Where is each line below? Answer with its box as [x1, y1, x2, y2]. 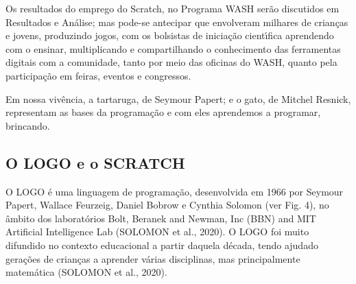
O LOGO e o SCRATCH [5, 152, 185, 173]
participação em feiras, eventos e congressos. [5, 68, 191, 82]
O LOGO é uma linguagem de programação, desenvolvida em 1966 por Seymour [5, 184, 344, 198]
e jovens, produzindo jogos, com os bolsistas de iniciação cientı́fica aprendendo [5, 28, 334, 43]
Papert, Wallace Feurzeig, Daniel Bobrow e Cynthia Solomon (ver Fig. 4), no [5, 198, 329, 212]
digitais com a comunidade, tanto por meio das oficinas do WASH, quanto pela [5, 55, 337, 69]
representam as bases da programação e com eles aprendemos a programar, [5, 105, 321, 119]
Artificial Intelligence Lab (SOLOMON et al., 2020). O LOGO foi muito [5, 224, 309, 239]
